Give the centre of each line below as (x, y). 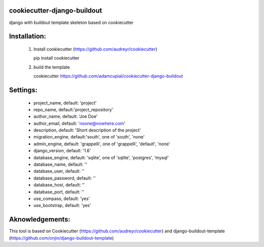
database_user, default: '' (59, 171)
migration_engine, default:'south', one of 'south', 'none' (89, 137)
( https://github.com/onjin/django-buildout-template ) (62, 238)
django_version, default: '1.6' (62, 151)
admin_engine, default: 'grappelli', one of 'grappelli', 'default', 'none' (102, 144)
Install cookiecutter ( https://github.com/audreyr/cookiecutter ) (95, 49)
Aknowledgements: (40, 219)
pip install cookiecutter (56, 58)
